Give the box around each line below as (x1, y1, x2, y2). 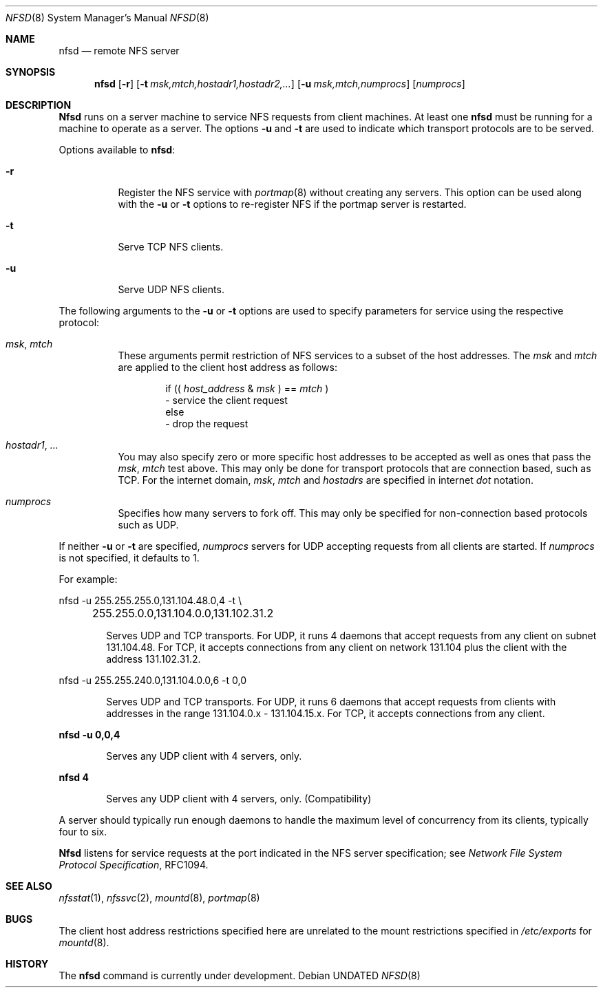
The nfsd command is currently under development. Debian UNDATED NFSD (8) (59, 970, 421, 981)
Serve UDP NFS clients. (118, 284, 224, 295)
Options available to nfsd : (59, 144, 176, 156)
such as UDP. (118, 519, 179, 531)
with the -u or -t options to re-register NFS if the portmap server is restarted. (118, 198, 467, 210)
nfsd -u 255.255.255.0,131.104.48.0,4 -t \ (59, 595, 242, 606)
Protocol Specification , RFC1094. (59, 859, 209, 871)
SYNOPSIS (6, 66, 56, 78)
